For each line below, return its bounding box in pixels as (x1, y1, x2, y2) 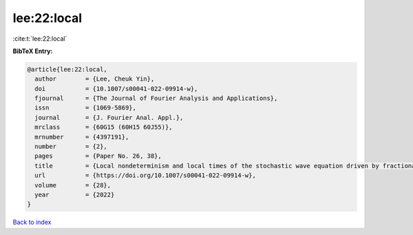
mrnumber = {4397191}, (34, 133, 129, 141)
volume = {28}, (34, 181, 112, 189)
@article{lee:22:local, (27, 65, 108, 73)
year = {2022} (34, 191, 115, 198)
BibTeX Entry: (12, 47, 53, 55)
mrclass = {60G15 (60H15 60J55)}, (34, 123, 173, 131)
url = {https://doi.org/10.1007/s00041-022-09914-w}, (34, 172, 256, 179)
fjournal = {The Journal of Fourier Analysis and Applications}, (34, 94, 278, 103)
